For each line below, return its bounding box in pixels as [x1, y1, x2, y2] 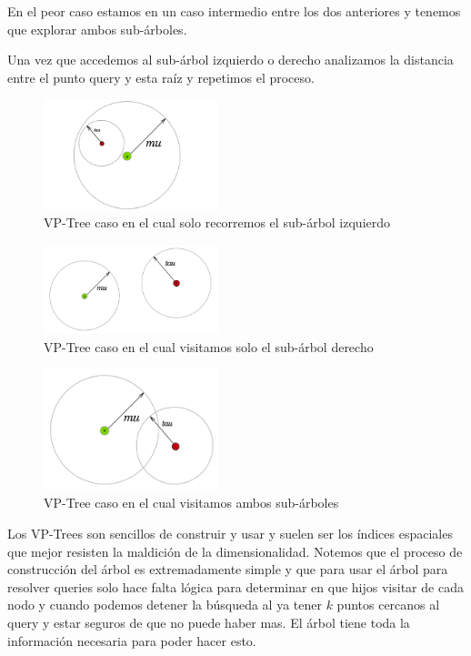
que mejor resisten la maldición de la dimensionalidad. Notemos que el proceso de [7, 541, 463, 560]
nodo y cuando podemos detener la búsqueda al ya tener [7, 595, 322, 614]
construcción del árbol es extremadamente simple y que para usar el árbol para [7, 560, 448, 579]
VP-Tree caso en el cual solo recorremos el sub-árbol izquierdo [44, 213, 391, 232]
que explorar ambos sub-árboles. [7, 19, 187, 38]
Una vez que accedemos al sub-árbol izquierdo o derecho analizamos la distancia [7, 50, 454, 69]
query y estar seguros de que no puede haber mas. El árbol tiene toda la [7, 612, 410, 631]
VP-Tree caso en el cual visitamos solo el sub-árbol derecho [44, 337, 374, 356]
